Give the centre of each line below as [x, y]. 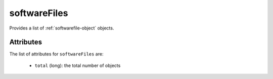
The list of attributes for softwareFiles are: [56, 54]
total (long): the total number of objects [78, 65]
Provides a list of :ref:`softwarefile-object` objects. [62, 28]
